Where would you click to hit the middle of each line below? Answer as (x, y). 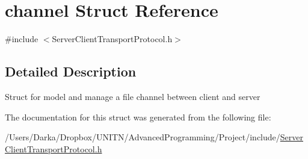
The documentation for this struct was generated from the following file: (138, 117)
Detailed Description (71, 71)
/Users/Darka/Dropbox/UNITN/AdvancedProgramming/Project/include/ (143, 137)
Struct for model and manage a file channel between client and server (133, 96)
